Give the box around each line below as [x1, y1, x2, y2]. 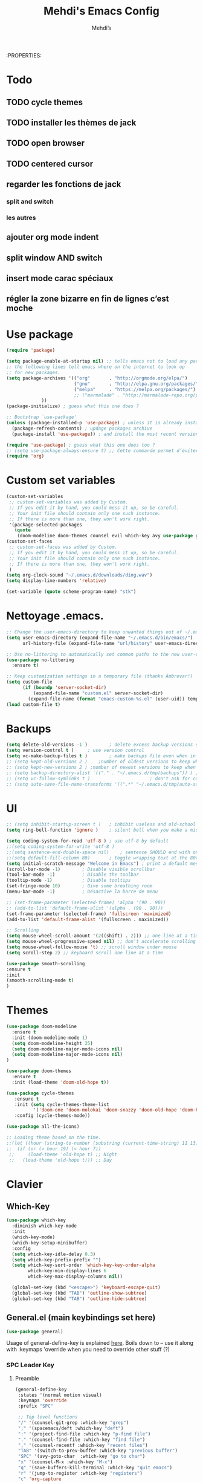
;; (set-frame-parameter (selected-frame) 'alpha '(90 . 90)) [6, 899, 166, 905]
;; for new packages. [6, 370, 61, 376]
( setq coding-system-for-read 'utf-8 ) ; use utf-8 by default [6, 838, 169, 844]
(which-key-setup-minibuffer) [11, 1240, 88, 1246]
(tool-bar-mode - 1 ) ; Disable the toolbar [6, 872, 139, 878]
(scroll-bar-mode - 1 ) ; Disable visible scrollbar [6, 866, 155, 872]
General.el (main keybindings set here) [6, 1313, 156, 1323]
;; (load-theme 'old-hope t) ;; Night [8, 1151, 118, 1157]
